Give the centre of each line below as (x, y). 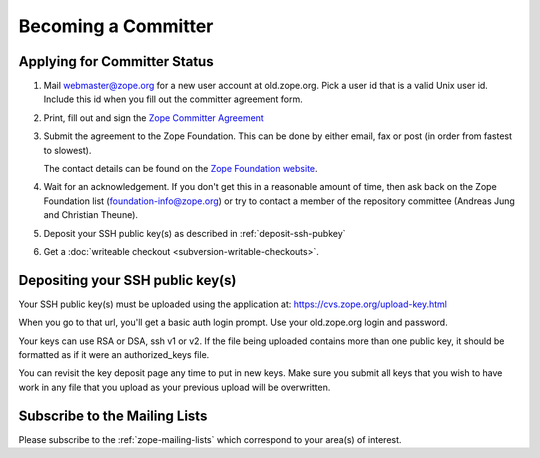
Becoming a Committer (116, 26)
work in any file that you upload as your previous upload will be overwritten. (174, 387)
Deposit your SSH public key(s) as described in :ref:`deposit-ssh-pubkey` (194, 233)
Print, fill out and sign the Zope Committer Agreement (153, 117)
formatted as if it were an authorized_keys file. (114, 355)
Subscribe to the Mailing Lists (113, 415)
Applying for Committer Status (116, 61)
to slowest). (67, 150)
